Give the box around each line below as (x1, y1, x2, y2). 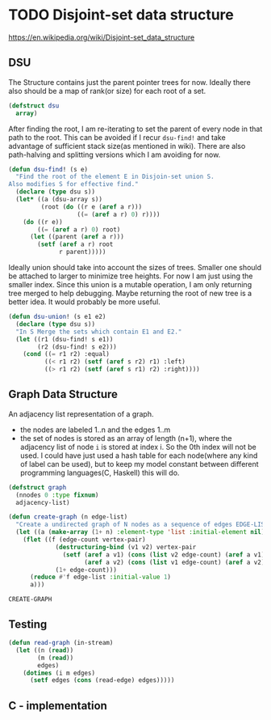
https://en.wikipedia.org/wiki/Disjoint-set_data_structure (8, 32, 195, 42)
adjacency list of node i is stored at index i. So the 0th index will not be (19, 442, 256, 451)
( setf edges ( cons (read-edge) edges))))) (29, 676, 175, 684)
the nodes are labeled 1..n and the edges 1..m (19, 425, 171, 434)
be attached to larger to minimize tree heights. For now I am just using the (8, 271, 253, 281)
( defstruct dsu (8, 101, 60, 110)
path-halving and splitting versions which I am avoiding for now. (8, 150, 221, 159)
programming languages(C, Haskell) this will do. (19, 468, 180, 477)
